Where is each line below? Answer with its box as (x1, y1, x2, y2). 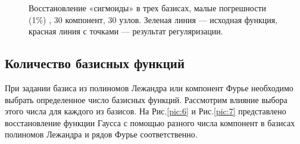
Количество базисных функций (5, 54, 185, 72)
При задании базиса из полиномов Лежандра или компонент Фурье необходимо (5, 81, 293, 94)
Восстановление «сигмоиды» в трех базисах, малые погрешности (29, 2, 266, 14)
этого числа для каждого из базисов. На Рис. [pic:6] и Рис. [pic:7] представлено (5, 105, 286, 117)
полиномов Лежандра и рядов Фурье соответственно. (5, 128, 198, 140)
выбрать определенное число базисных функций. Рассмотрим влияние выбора (5, 93, 287, 105)
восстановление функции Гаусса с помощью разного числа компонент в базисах (5, 116, 295, 129)
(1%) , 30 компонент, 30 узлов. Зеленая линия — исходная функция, (29, 13, 278, 25)
